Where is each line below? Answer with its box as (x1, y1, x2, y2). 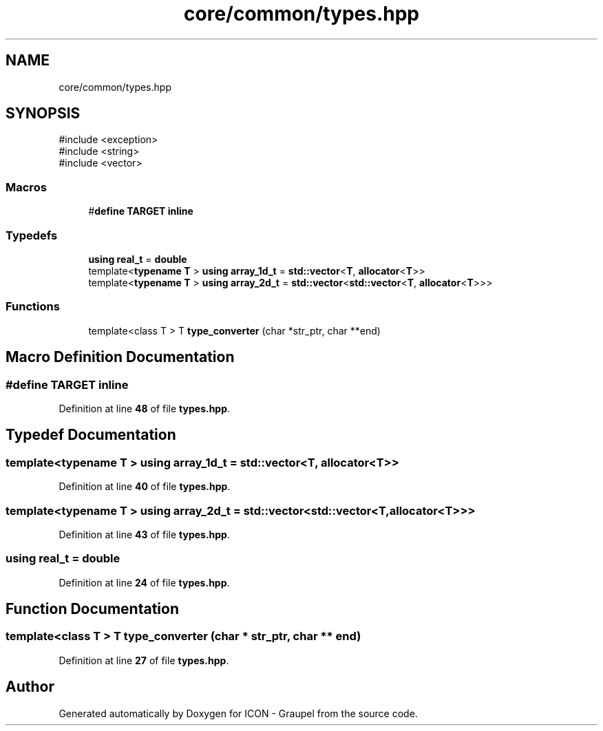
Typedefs (6, 228, 58, 242)
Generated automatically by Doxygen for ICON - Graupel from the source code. (59, 707, 418, 719)
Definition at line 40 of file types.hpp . (59, 480, 231, 493)
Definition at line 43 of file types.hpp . (59, 528, 230, 540)
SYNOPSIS (6, 105, 81, 123)
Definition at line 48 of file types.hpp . (59, 402, 231, 414)
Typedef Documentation (6, 426, 176, 444)
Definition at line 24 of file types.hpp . (59, 576, 230, 589)
